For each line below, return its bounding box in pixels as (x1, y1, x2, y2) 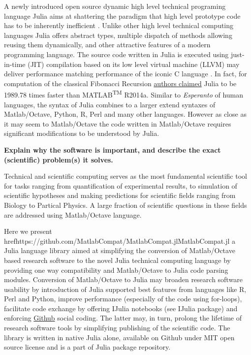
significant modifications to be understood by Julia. (4, 128, 159, 138)
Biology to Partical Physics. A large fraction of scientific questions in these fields (4, 199, 247, 210)
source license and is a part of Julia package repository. (4, 342, 171, 352)
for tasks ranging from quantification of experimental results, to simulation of (4, 180, 237, 191)
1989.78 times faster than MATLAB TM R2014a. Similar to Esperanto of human (4, 88, 244, 99)
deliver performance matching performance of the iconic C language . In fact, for (4, 68, 247, 79)
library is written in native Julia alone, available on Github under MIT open (4, 332, 235, 342)
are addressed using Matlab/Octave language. (4, 209, 142, 220)
